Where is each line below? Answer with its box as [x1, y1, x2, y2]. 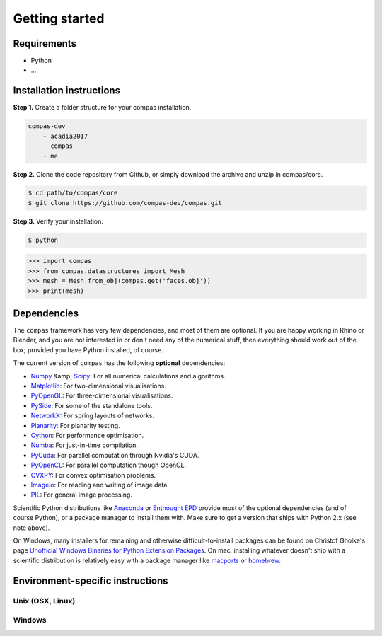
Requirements [13, 37, 77, 50]
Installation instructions [13, 85, 120, 97]
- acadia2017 [42, 132, 88, 140]
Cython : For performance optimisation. [30, 432, 144, 439]
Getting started [13, 11, 105, 26]
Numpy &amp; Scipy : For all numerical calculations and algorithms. [30, 371, 226, 380]
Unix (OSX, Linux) [13, 596, 76, 606]
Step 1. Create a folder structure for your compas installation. [13, 103, 192, 112]
